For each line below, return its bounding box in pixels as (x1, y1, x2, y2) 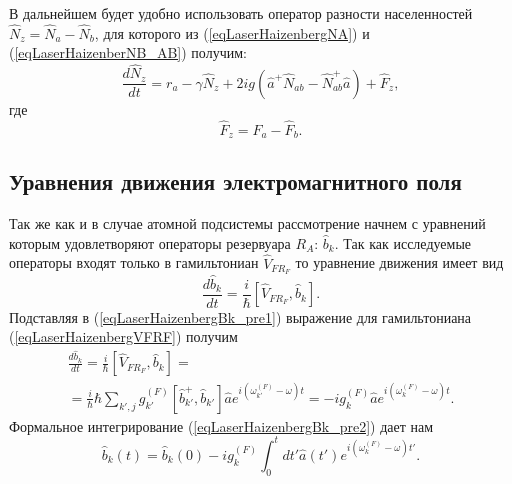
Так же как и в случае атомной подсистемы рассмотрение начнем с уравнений (9, 213, 486, 234)
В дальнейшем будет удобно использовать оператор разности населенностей (9, 3, 473, 23)
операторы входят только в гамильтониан (9, 252, 259, 273)
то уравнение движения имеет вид (295, 252, 504, 273)
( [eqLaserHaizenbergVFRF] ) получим (9, 326, 238, 347)
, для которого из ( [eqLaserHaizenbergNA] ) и (94, 22, 370, 43)
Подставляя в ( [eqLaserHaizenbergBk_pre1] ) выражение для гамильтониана (9, 306, 472, 327)
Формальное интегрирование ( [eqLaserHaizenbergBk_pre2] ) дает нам (9, 415, 434, 436)
